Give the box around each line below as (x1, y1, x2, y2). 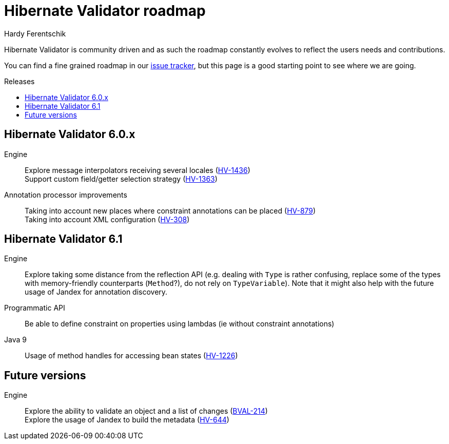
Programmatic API (4, 303, 65, 313)
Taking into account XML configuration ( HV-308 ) (25, 215, 190, 224)
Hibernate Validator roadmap (4, 2, 206, 20)
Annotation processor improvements (4, 190, 127, 199)
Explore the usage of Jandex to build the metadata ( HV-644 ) (25, 415, 229, 424)
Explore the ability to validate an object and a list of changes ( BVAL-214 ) (25, 407, 268, 416)
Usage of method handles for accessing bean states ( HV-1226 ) (25, 351, 238, 360)
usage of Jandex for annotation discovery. (25, 287, 168, 297)
